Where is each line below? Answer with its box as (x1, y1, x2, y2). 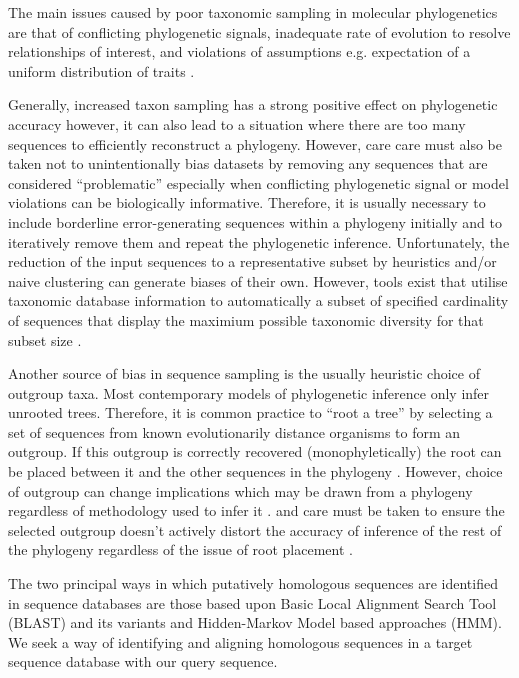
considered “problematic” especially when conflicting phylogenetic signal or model (8, 172, 509, 193)
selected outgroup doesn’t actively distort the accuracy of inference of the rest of (8, 519, 502, 540)
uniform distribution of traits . (8, 60, 195, 81)
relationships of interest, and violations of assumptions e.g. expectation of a (8, 41, 471, 62)
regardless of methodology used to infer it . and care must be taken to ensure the (8, 500, 505, 521)
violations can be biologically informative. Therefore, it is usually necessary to (8, 192, 486, 213)
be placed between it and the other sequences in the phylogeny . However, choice (8, 461, 503, 482)
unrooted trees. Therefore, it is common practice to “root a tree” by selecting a (8, 402, 493, 423)
